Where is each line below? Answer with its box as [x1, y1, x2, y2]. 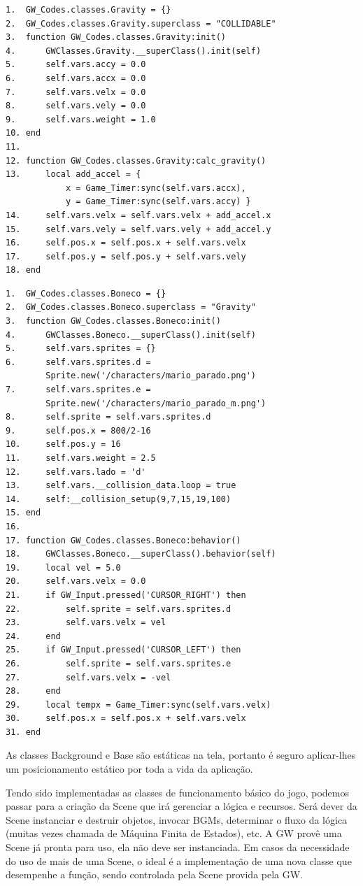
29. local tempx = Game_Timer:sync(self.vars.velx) [6, 699, 271, 710]
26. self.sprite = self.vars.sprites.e [6, 658, 232, 669]
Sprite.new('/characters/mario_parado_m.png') [45, 398, 266, 408]
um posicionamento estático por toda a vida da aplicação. [6, 762, 253, 776]
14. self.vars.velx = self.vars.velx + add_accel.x [6, 210, 271, 220]
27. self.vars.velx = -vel [6, 672, 171, 683]
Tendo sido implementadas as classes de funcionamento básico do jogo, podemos [6, 785, 349, 799]
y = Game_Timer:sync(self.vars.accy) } [65, 197, 251, 207]
